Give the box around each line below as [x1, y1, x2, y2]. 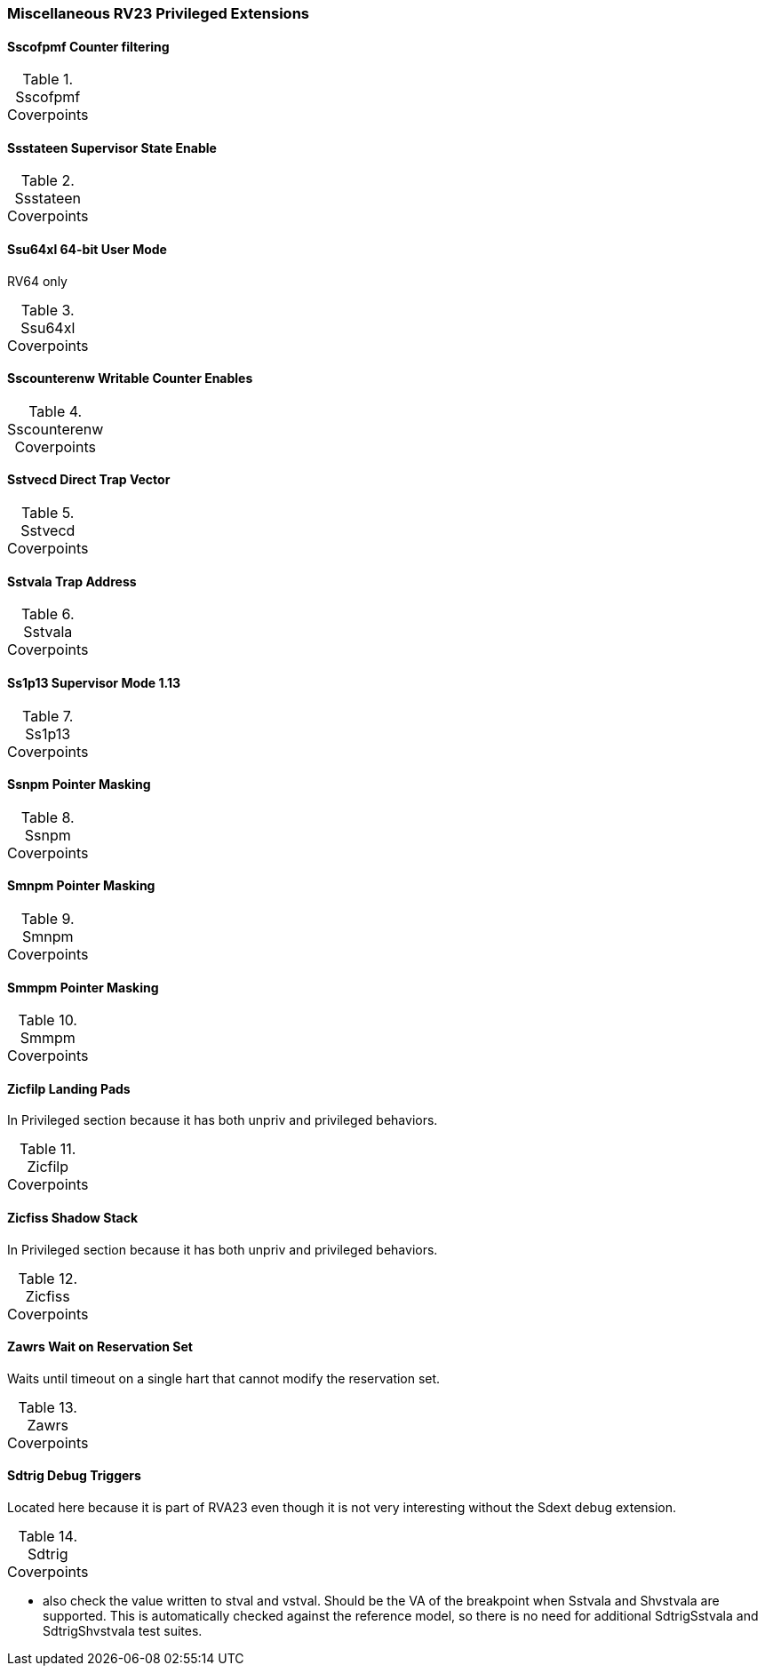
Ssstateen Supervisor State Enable [7, 139, 217, 155]
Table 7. [22, 706, 74, 725]
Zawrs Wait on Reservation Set [7, 1339, 193, 1355]
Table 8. [20, 808, 75, 826]
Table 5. [21, 504, 75, 522]
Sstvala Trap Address [7, 573, 137, 589]
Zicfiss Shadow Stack [7, 1210, 139, 1226]
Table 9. [20, 909, 75, 928]
